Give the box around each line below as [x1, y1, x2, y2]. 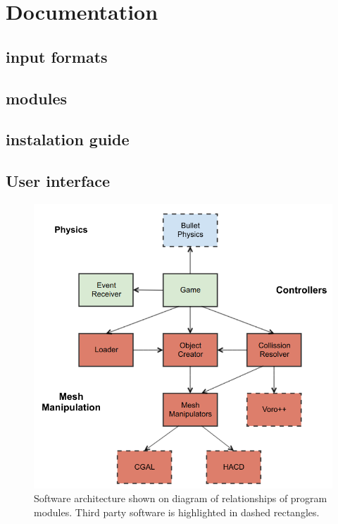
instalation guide [6, 128, 130, 150]
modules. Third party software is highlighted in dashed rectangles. [34, 504, 320, 519]
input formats [6, 45, 108, 67]
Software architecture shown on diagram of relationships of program [34, 491, 327, 506]
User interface [6, 170, 110, 192]
